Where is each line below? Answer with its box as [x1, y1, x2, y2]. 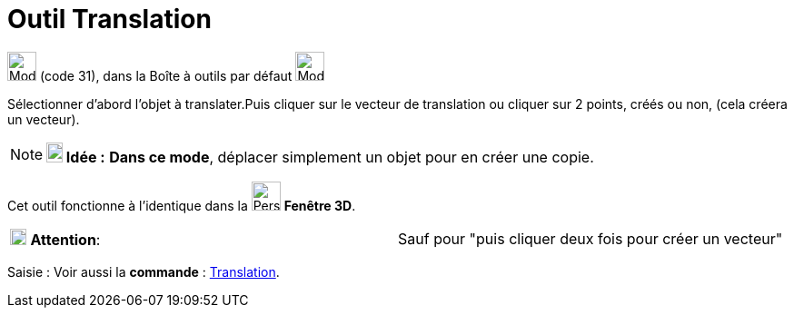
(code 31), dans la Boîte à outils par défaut [39, 67, 293, 84]
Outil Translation [7, 4, 212, 34]
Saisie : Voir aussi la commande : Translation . [7, 263, 280, 280]
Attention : [30, 230, 101, 249]
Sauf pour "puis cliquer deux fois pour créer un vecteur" [398, 229, 783, 248]
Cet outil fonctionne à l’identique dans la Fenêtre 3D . [7, 197, 356, 213]
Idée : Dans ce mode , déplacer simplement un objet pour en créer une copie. [65, 147, 594, 166]
